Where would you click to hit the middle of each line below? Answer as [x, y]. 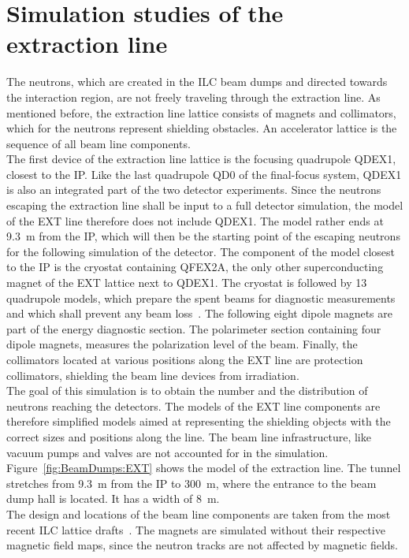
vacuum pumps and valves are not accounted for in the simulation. [167, 452]
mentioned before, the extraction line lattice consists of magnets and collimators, [201, 112]
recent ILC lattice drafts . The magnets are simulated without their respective [196, 529]
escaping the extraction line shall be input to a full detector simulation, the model [205, 205]
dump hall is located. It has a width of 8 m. [113, 498]
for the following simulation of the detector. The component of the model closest [201, 251]
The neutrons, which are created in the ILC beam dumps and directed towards [197, 82]
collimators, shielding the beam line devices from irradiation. [153, 375]
